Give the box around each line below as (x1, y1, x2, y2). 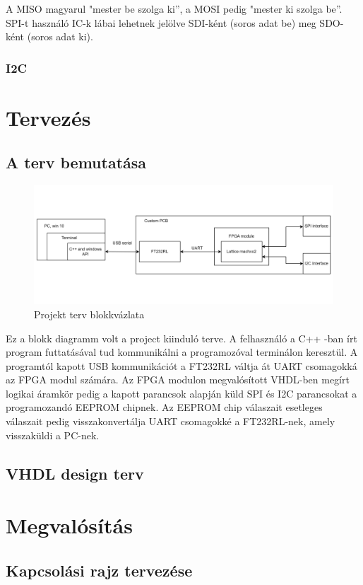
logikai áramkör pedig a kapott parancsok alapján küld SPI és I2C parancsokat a (6, 386, 357, 400)
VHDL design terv (6, 462, 144, 484)
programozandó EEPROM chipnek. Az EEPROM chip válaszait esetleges (6, 400, 323, 415)
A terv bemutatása (6, 151, 147, 173)
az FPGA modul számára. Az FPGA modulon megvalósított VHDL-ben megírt (6, 372, 350, 387)
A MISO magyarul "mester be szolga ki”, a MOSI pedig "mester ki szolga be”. (6, 1, 343, 16)
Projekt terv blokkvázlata (34, 306, 145, 321)
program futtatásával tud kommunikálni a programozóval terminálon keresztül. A (6, 344, 358, 359)
